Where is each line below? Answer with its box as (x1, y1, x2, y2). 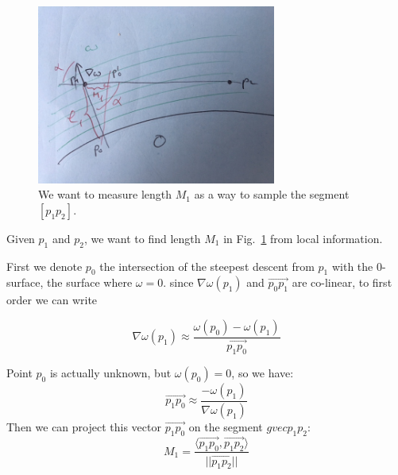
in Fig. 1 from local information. (223, 230, 383, 246)
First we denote (6, 257, 83, 274)
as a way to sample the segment (194, 186, 350, 203)
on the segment (188, 418, 263, 434)
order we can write (6, 292, 98, 308)
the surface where (47, 274, 133, 291)
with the (331, 257, 373, 274)
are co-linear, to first (292, 274, 392, 291)
